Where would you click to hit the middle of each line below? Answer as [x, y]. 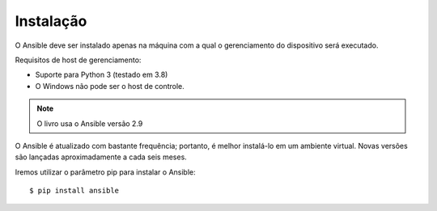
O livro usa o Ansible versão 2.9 [90, 123]
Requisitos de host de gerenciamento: [78, 60]
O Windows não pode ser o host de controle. [110, 86]
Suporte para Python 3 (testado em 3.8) [102, 75]
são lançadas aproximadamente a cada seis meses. [101, 157]
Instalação [51, 21]
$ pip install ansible [74, 191]
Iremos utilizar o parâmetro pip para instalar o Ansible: [105, 172]
